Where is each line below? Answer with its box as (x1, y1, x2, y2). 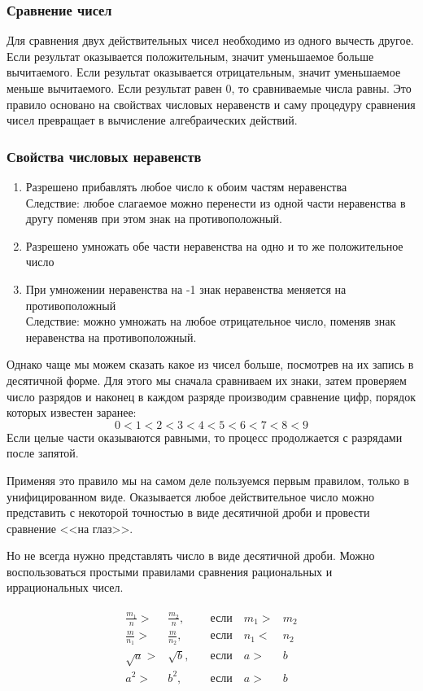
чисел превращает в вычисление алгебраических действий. (7, 112, 298, 129)
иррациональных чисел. (7, 579, 124, 596)
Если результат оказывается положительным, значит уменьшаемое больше (7, 47, 374, 64)
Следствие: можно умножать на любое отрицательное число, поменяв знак (25, 313, 396, 330)
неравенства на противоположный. (25, 328, 197, 345)
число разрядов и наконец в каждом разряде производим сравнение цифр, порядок (7, 387, 416, 405)
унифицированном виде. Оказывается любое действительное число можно (7, 488, 374, 505)
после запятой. (7, 444, 79, 461)
